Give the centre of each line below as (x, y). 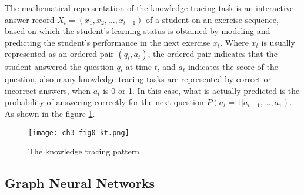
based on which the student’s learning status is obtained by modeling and (138, 31)
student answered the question (59, 67)
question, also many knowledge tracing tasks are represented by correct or (138, 79)
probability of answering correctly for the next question (104, 102)
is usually (278, 42)
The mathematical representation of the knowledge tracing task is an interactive (149, 8)
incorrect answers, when (48, 90)
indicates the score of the (233, 67)
